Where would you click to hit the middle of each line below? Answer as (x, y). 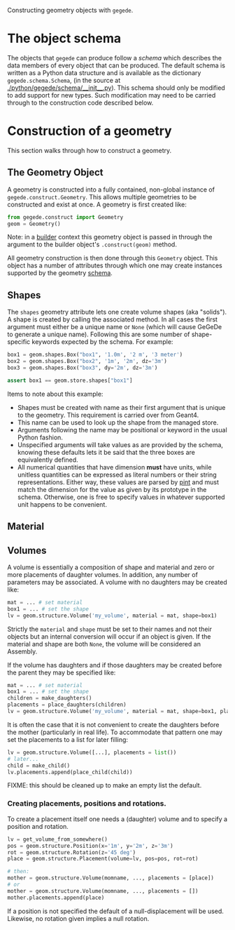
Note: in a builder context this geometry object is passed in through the (110, 237)
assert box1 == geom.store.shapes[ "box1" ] (70, 380)
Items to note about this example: (55, 394)
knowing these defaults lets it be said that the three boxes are (106, 452)
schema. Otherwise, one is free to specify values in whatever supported (121, 497)
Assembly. (22, 651)
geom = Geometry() (34, 224)
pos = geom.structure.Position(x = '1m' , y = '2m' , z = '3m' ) (90, 846)
